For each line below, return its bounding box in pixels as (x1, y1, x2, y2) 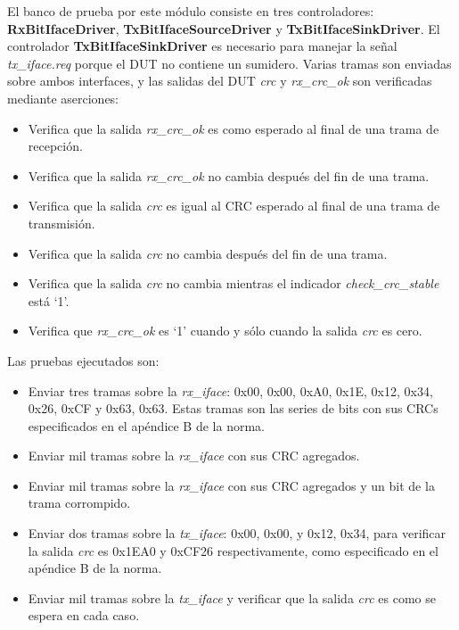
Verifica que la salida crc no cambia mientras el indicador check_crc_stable (28, 274, 439, 293)
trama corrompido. (28, 493, 131, 512)
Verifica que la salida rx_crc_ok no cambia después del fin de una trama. (28, 166, 430, 185)
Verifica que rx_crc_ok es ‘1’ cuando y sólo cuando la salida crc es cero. (28, 321, 422, 340)
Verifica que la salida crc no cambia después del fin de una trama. (28, 244, 388, 262)
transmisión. (28, 213, 95, 232)
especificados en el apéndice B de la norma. (28, 416, 265, 435)
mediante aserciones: (7, 88, 119, 107)
